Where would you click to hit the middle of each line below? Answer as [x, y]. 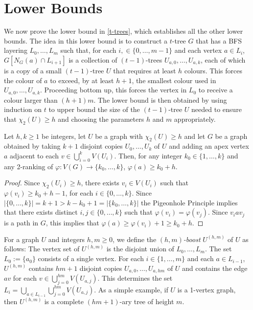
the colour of [23, 80]
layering [16, 50]
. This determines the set [135, 278]
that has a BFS [219, 40]
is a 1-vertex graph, [207, 289]
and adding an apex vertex [209, 146]
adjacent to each [34, 155]
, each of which [223, 59]
